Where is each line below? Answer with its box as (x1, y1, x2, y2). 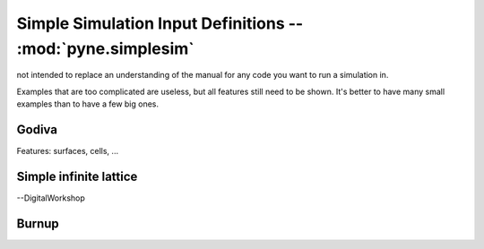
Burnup (16, 216, 60, 231)
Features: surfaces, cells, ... (16, 146, 119, 157)
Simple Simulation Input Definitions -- (16, 13, 304, 33)
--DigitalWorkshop (16, 193, 85, 203)
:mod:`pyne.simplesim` (16, 39, 194, 58)
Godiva (16, 122, 58, 137)
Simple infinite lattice (16, 168, 138, 184)
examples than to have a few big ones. (16, 99, 160, 109)
